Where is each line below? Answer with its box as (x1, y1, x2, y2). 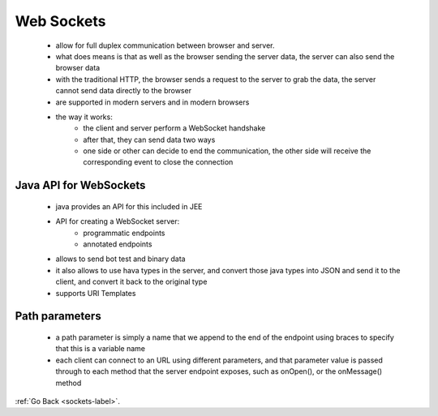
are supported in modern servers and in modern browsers (55, 97, 250, 107)
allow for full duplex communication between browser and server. (55, 41, 275, 50)
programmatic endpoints (83, 228, 165, 238)
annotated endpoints (83, 239, 152, 249)
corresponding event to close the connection (83, 157, 234, 167)
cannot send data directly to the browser (55, 86, 192, 96)
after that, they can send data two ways (83, 135, 216, 144)
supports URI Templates (55, 288, 136, 298)
